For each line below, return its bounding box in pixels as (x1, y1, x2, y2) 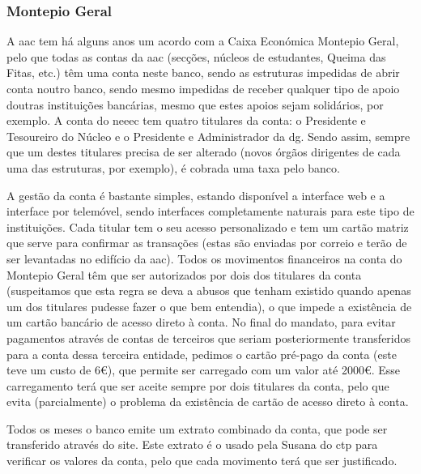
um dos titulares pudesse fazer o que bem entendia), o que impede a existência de (6, 297, 412, 314)
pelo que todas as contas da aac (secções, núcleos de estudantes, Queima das (6, 48, 386, 65)
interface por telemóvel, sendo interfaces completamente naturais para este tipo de (6, 203, 415, 220)
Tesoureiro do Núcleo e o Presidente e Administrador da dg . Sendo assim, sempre (6, 127, 410, 144)
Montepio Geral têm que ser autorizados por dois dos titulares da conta (6, 266, 362, 283)
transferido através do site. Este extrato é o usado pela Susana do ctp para (6, 436, 378, 453)
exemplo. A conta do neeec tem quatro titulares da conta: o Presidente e (6, 112, 366, 129)
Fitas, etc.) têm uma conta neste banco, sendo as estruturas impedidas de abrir (6, 64, 400, 81)
